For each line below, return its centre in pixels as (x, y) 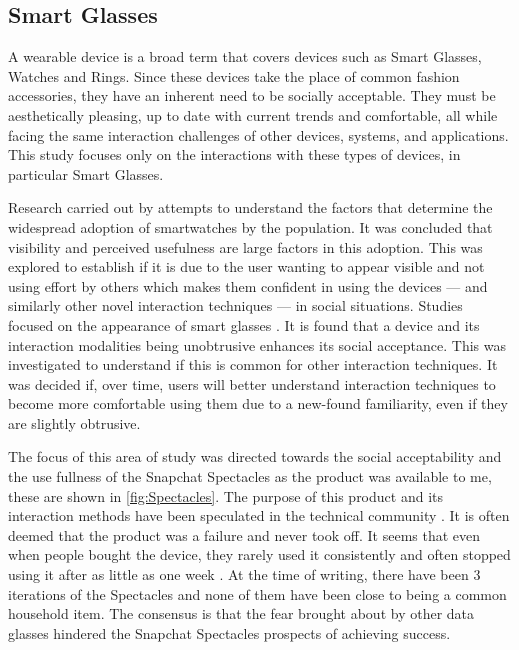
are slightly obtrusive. (74, 422)
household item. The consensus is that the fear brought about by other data (241, 613)
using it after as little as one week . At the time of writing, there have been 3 (244, 574)
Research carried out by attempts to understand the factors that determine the (250, 207)
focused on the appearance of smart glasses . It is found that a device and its (244, 324)
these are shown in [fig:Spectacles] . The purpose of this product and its (225, 495)
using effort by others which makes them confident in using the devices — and (248, 285)
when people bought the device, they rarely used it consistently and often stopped (259, 554)
